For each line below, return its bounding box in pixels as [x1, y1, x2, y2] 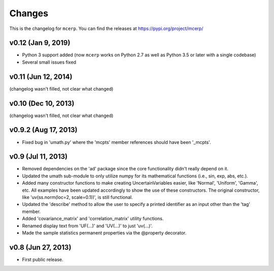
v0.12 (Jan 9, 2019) [9, 39, 71, 47]
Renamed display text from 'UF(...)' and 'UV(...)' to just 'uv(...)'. [22, 223, 153, 229]
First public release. [22, 256, 63, 262]
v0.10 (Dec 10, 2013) [9, 99, 75, 108]
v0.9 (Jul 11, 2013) [9, 153, 68, 161]
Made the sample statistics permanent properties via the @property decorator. [22, 229, 187, 236]
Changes [9, 8, 48, 19]
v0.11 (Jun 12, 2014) [9, 72, 73, 81]
